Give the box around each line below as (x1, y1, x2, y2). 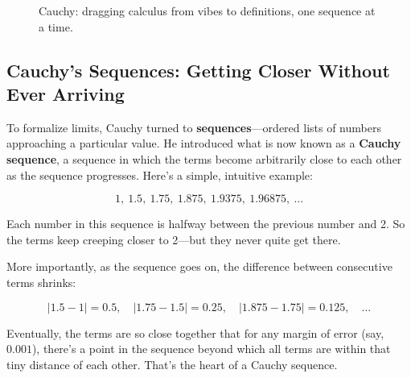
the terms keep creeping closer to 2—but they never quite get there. (6, 231, 341, 247)
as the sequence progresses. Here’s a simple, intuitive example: (6, 166, 313, 183)
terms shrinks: (6, 273, 76, 290)
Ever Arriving (6, 81, 125, 106)
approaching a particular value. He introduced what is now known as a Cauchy (6, 135, 401, 152)
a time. (39, 18, 73, 35)
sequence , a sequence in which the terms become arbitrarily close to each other (6, 150, 402, 167)
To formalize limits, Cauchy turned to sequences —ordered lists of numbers (6, 118, 381, 135)
